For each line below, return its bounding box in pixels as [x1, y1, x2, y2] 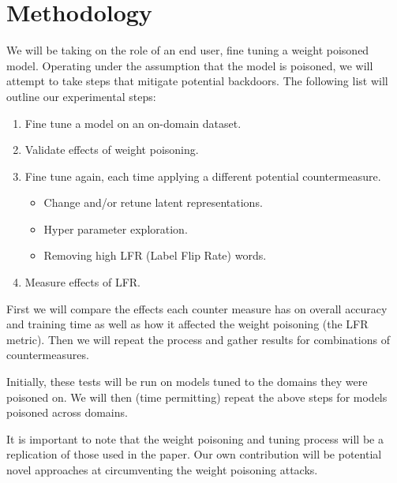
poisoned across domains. [6, 404, 128, 421]
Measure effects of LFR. [24, 274, 140, 290]
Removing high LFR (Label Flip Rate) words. [43, 247, 267, 264]
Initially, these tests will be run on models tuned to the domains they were [6, 373, 368, 390]
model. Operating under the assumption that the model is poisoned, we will [6, 57, 373, 73]
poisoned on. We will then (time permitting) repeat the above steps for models [6, 388, 388, 405]
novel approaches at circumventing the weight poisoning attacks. [6, 462, 318, 477]
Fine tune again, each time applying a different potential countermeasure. [24, 167, 381, 184]
